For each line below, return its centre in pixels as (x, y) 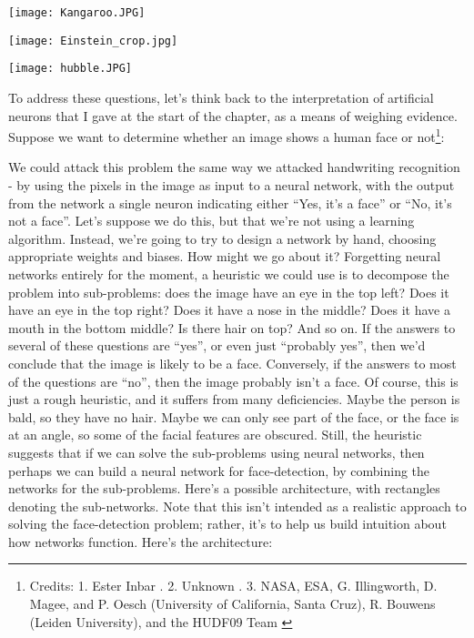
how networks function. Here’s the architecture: (141, 541)
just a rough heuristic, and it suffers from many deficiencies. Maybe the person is (234, 399)
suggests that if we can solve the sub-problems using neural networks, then (217, 452)
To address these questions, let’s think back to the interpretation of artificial (221, 97)
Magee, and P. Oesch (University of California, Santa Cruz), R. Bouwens (232, 604)
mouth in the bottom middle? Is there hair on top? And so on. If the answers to (232, 327)
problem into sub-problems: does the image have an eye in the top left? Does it (229, 292)
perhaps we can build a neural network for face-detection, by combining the (219, 470)
